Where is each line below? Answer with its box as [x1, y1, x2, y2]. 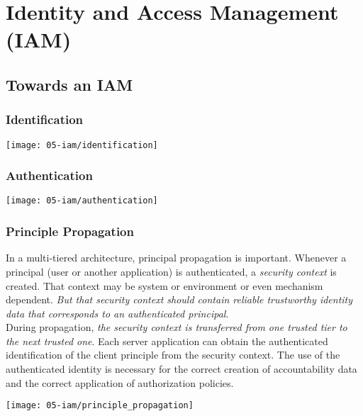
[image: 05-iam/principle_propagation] [6, 400, 194, 411]
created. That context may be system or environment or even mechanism [6, 278, 323, 293]
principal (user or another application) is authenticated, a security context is [6, 264, 337, 279]
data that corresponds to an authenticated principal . [6, 305, 229, 320]
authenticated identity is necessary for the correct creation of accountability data [6, 361, 357, 376]
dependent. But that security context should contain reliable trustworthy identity [6, 292, 353, 307]
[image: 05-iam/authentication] [6, 196, 158, 206]
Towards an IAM [6, 73, 133, 95]
